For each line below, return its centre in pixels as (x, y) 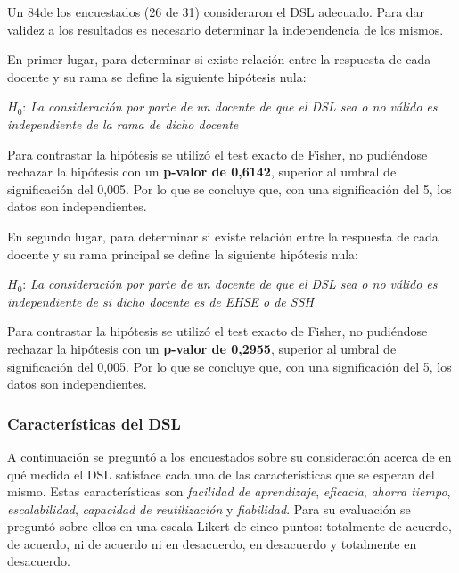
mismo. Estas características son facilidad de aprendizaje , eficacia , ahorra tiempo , (229, 491)
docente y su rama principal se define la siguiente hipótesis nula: (183, 254)
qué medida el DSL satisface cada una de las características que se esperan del (221, 474)
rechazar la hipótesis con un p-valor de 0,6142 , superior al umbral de (202, 172)
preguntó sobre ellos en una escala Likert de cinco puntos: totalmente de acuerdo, (229, 526)
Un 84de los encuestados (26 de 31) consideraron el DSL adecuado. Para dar (216, 12)
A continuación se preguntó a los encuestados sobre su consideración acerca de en (229, 456)
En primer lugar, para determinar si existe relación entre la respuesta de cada (219, 59)
